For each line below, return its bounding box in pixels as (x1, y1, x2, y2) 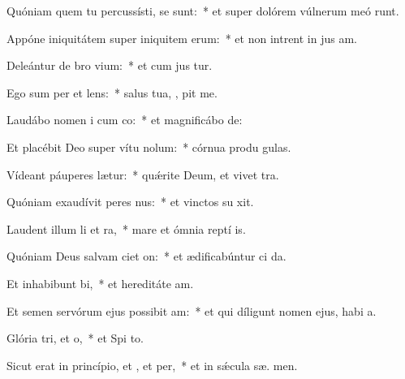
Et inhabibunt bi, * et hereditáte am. (6, 274, 194, 291)
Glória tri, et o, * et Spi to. (6, 329, 144, 347)
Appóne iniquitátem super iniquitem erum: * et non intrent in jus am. (6, 29, 357, 46)
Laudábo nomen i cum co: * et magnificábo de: (6, 111, 243, 128)
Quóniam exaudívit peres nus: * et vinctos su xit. (6, 193, 254, 210)
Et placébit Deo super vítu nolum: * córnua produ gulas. (6, 138, 291, 155)
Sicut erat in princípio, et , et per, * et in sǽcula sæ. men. (6, 356, 298, 373)
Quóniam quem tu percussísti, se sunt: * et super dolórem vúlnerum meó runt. (6, 2, 399, 19)
